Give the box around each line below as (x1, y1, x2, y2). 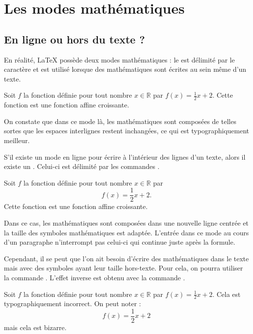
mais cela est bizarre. (4, 322, 67, 333)
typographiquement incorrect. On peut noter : (4, 298, 141, 309)
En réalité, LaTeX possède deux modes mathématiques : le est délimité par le (4, 54, 235, 64)
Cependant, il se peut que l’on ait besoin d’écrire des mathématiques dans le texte (4, 253, 249, 263)
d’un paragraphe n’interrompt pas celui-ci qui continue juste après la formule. (4, 237, 235, 247)
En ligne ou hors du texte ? (4, 31, 145, 46)
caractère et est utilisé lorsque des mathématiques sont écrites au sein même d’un (4, 64, 247, 74)
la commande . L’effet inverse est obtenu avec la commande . (4, 272, 185, 282)
